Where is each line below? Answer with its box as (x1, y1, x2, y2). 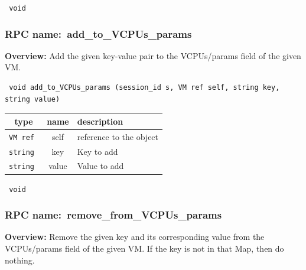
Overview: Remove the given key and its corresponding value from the (5, 230, 265, 243)
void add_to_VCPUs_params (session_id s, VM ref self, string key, (9, 83, 280, 92)
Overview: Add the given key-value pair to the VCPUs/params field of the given (5, 49, 301, 61)
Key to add (77, 145, 118, 157)
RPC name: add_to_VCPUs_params (5, 26, 192, 41)
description (77, 115, 123, 127)
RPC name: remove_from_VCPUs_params (5, 207, 222, 222)
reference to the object (77, 130, 159, 142)
